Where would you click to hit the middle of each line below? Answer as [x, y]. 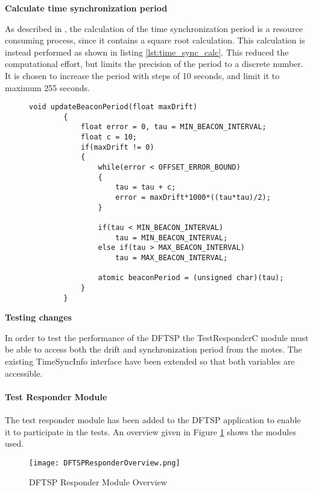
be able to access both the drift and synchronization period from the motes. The [153, 349]
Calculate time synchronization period [86, 8]
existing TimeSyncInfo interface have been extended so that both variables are [150, 361]
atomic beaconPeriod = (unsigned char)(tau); [191, 278]
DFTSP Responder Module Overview [98, 482]
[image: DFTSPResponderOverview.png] [105, 463]
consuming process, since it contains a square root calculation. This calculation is [155, 40]
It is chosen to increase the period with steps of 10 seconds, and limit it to [142, 75]
